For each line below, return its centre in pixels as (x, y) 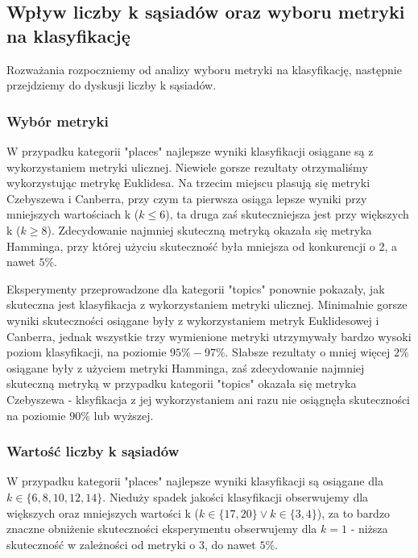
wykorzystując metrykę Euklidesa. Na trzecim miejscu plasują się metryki (188, 183)
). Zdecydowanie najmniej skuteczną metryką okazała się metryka (209, 229)
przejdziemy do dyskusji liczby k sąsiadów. (112, 85)
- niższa (369, 529)
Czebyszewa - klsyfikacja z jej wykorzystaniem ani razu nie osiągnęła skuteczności (209, 399)
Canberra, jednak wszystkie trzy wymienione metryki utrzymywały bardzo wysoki (209, 336)
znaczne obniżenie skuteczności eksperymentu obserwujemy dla (162, 529)
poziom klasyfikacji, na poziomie (87, 352)
